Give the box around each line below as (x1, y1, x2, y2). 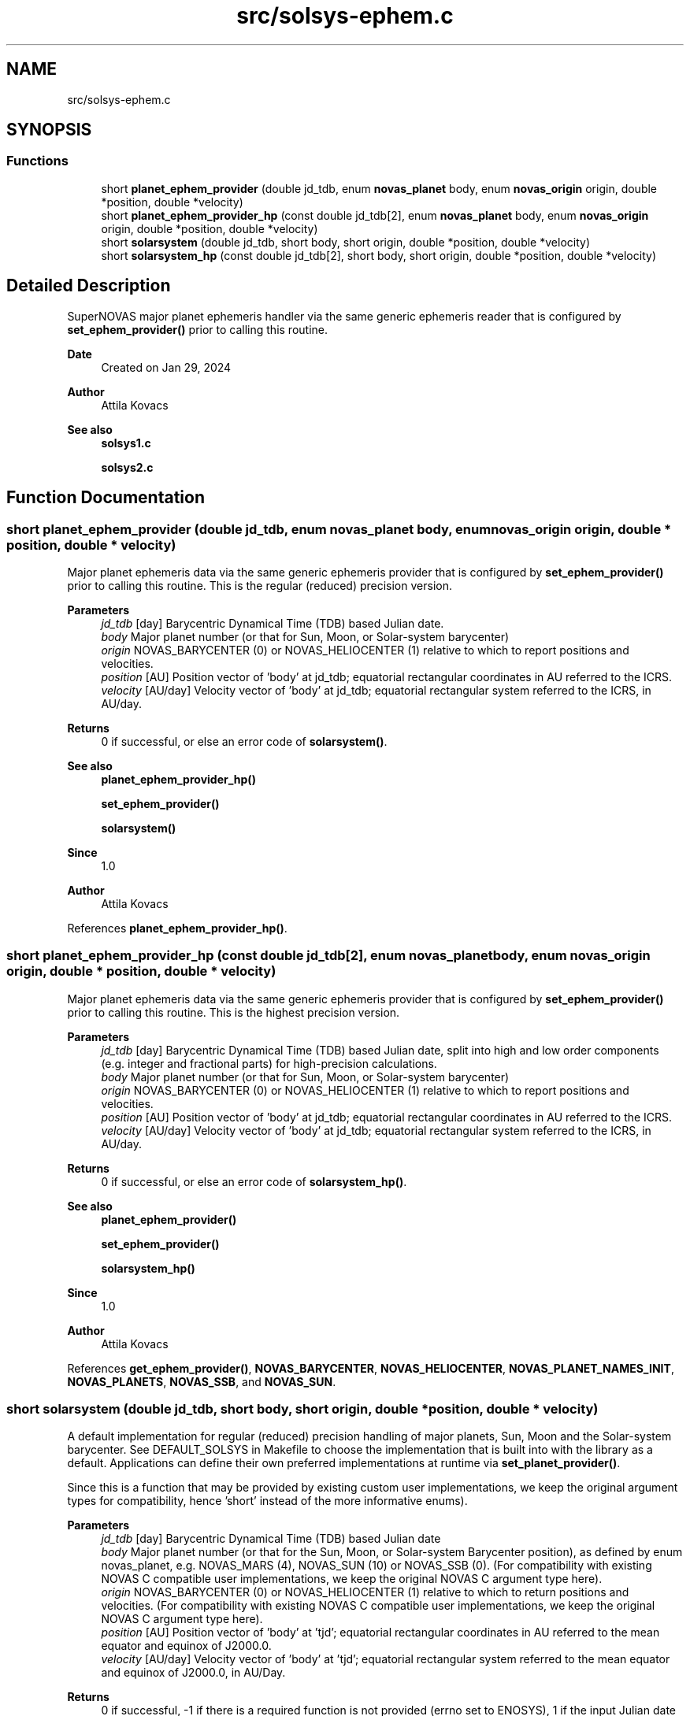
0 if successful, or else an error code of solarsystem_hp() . (101, 1174, 407, 1188)
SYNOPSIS (6, 120, 92, 140)
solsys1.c (101, 435, 151, 450)
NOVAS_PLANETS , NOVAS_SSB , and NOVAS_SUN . (67, 1374, 336, 1388)
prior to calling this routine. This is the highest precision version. (67, 1005, 400, 1019)
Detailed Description (6, 276, 171, 296)
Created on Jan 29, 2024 (101, 360, 232, 374)
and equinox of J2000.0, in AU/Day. (101, 1666, 286, 1680)
